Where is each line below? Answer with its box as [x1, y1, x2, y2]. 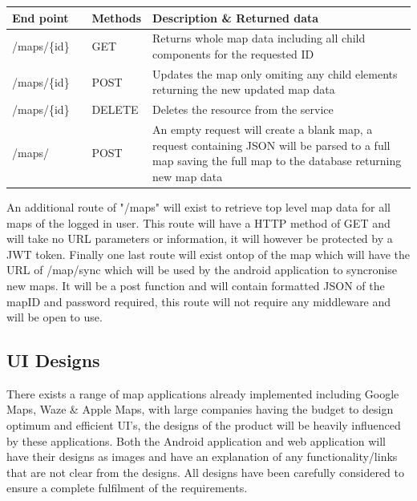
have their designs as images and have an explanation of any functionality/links [6, 448, 398, 465]
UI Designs [6, 348, 100, 373]
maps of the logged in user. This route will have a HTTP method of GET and [6, 214, 391, 231]
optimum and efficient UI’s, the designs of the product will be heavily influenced [6, 417, 401, 434]
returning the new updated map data [152, 81, 335, 98]
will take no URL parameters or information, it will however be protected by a [6, 230, 393, 247]
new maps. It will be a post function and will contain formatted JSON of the [6, 277, 385, 293]
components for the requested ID [152, 45, 314, 62]
